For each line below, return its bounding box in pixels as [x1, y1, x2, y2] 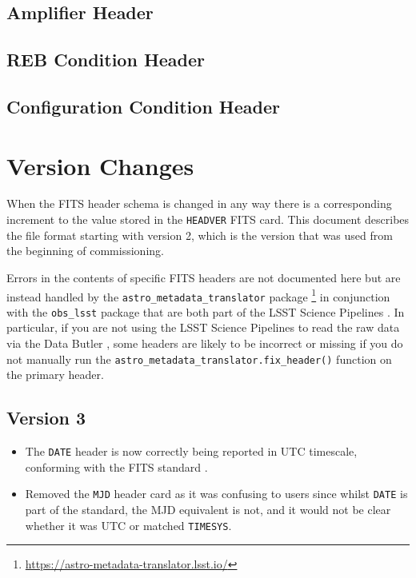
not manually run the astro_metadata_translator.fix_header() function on [6, 350, 392, 367]
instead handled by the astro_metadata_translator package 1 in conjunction [6, 285, 390, 305]
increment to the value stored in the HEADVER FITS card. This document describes [6, 211, 410, 228]
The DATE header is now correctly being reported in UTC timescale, [25, 443, 358, 460]
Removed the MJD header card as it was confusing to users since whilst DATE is [25, 485, 408, 502]
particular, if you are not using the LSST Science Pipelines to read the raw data [6, 319, 400, 336]
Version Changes [6, 149, 194, 181]
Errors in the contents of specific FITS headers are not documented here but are [6, 269, 401, 285]
